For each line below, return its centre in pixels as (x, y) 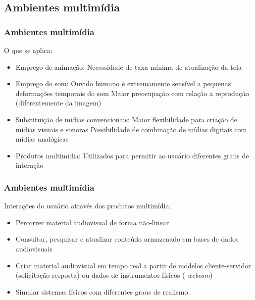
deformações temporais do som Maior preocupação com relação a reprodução (132, 93)
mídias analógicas (42, 139)
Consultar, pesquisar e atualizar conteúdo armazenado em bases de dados (127, 239)
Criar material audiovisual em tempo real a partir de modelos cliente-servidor (133, 265)
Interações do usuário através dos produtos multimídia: (88, 206)
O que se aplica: (28, 50)
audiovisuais (34, 248)
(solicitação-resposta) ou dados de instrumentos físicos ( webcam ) (114, 275)
